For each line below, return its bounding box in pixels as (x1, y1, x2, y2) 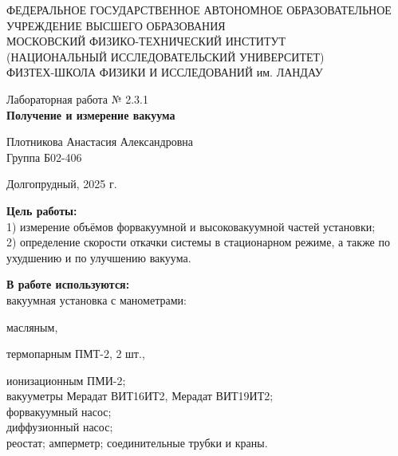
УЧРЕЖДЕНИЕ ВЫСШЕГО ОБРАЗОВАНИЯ (6, 17, 226, 33)
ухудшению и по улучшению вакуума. (6, 249, 191, 265)
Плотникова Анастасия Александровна (6, 133, 194, 150)
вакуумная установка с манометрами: (6, 291, 187, 308)
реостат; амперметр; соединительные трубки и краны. (6, 434, 268, 451)
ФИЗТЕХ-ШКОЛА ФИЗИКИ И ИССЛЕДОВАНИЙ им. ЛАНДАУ (6, 64, 323, 81)
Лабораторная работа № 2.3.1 (6, 90, 149, 107)
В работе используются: (6, 276, 130, 293)
